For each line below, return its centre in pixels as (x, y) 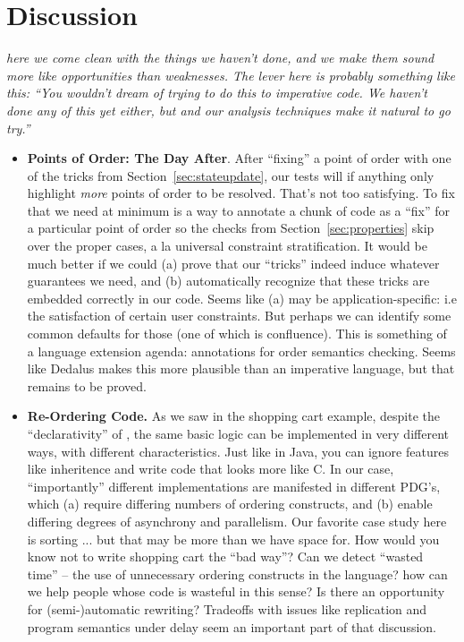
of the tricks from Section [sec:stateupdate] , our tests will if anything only (231, 175)
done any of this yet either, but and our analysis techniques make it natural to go (228, 110)
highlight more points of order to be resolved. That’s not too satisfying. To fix (241, 193)
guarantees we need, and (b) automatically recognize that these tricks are (228, 281)
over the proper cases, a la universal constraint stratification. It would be (227, 246)
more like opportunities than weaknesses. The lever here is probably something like (231, 75)
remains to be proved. (87, 385)
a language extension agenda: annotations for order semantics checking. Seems (241, 351)
